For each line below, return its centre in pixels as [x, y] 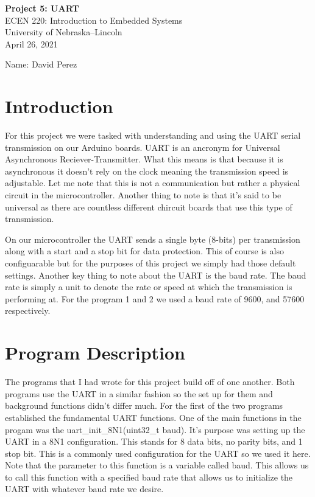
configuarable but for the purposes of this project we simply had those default [150, 263]
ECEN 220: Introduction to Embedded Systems [94, 20]
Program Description [95, 353]
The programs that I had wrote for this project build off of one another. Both [150, 382]
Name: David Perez [41, 64]
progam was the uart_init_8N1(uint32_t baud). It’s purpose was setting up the [155, 429]
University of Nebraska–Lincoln [64, 32]
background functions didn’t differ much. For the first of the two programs [144, 405]
